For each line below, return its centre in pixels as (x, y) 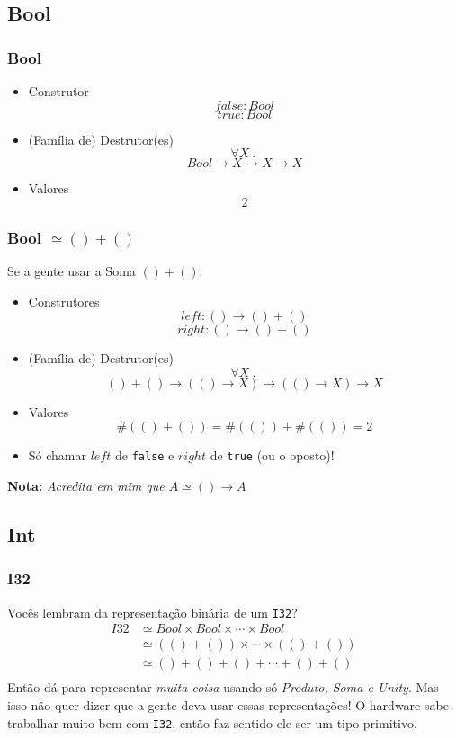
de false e (144, 455)
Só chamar (58, 455)
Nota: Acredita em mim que (86, 486)
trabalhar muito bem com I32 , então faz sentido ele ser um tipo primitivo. (212, 722)
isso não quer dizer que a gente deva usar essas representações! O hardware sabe (228, 705)
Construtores (64, 301)
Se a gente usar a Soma (72, 271)
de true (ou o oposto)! (272, 455)
